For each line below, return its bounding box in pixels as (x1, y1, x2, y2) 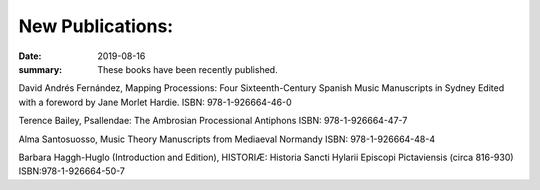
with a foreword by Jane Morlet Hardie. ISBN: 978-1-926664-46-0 (18, 96, 292, 108)
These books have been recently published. (97, 63, 279, 75)
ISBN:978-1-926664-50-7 (18, 165, 125, 177)
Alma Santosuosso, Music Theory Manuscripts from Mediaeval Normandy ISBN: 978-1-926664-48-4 (18, 133, 435, 145)
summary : (18, 63, 63, 75)
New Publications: (18, 15, 174, 37)
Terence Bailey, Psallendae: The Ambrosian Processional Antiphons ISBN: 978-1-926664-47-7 (18, 115, 408, 127)
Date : (18, 50, 42, 62)
